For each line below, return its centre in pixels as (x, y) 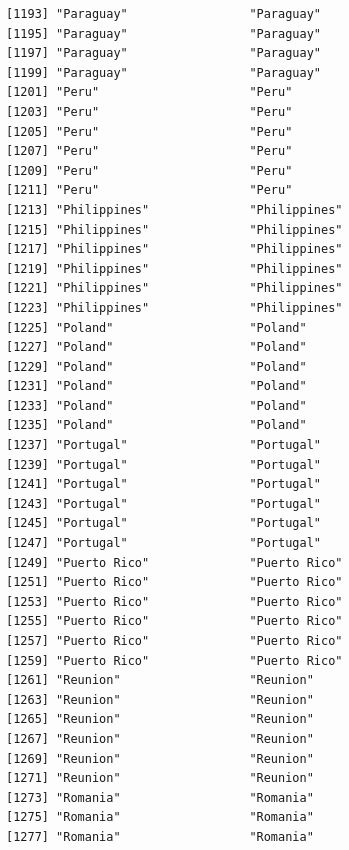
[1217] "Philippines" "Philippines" (174, 249)
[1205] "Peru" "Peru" (149, 131)
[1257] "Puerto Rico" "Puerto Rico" (174, 641)
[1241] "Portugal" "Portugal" (163, 484)
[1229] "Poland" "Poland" (156, 366)
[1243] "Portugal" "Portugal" (163, 503)
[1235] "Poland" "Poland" (156, 425)
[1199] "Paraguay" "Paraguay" (163, 72)
